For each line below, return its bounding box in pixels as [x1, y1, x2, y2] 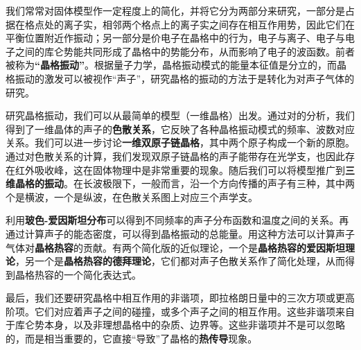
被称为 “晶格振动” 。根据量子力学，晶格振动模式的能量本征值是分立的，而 [6, 58, 337, 72]
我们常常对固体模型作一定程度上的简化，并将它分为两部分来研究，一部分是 [6, 3, 345, 17]
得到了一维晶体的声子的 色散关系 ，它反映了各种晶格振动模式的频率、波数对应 [6, 121, 355, 136]
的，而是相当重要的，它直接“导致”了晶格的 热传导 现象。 [6, 331, 258, 346]
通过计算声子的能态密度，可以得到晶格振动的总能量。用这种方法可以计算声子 [6, 226, 355, 240]
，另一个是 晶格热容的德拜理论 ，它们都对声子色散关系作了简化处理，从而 [15, 254, 345, 268]
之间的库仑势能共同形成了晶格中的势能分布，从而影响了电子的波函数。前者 [15, 44, 355, 58]
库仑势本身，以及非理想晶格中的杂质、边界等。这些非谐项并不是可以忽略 [15, 317, 345, 332]
